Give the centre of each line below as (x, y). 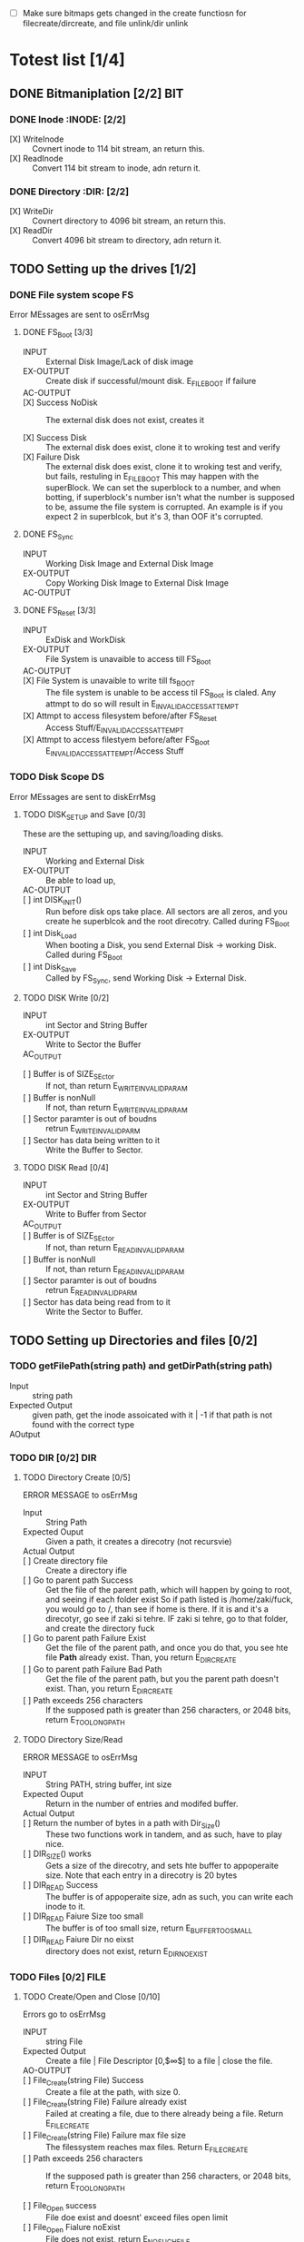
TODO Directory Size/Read (73, 1739)
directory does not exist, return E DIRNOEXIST (127, 1953)
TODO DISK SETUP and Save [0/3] (84, 815)
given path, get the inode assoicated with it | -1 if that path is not (152, 1415)
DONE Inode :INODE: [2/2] (68, 119)
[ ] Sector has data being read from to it (96, 1302)
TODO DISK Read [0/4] (65, 1168)
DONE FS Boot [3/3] (58, 333)
